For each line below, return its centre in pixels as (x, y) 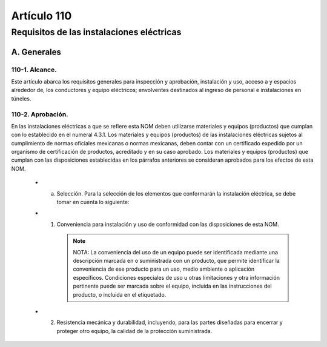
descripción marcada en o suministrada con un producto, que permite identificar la (176, 260)
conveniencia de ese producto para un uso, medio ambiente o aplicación (163, 269)
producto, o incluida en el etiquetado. (120, 294)
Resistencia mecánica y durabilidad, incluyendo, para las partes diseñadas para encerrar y (170, 322)
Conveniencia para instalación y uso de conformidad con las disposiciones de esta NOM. (168, 224)
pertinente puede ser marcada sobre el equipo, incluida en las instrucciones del (172, 286)
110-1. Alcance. (34, 70)
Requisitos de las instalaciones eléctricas (96, 32)
